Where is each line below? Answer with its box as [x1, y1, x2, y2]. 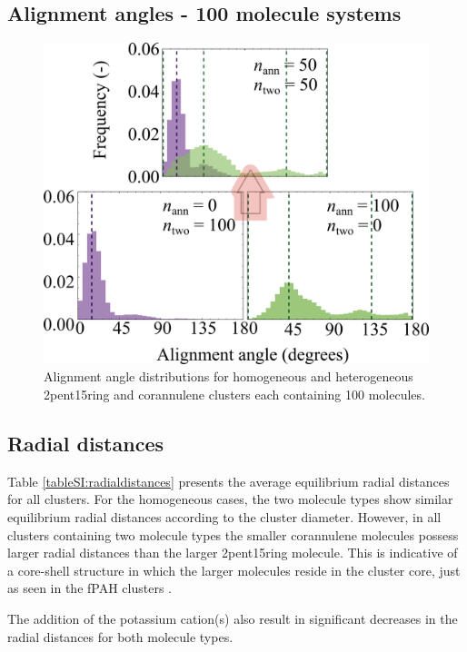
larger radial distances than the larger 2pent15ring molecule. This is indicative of [7, 543, 458, 562]
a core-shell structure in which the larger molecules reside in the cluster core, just [7, 560, 461, 579]
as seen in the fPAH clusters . [7, 578, 172, 598]
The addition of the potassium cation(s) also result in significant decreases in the [7, 608, 458, 627]
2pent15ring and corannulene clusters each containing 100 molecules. [44, 385, 425, 403]
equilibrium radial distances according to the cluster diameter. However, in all [7, 507, 442, 526]
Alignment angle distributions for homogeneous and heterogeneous [44, 367, 413, 386]
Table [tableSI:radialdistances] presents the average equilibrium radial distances [7, 471, 450, 490]
